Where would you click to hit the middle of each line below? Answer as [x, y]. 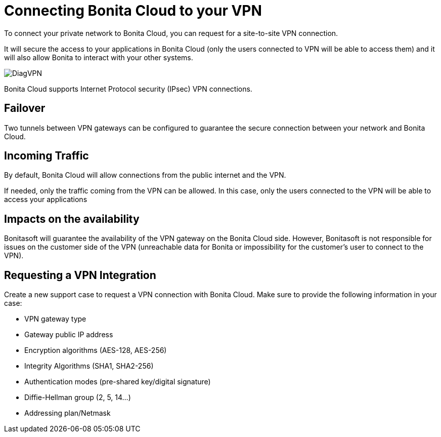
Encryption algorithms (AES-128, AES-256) [96, 350]
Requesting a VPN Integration [80, 275]
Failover [25, 108]
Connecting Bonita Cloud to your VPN [133, 11]
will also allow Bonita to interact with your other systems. [99, 57]
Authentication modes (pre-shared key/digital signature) [118, 382]
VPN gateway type [55, 319]
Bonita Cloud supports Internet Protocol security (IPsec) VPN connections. [128, 89]
